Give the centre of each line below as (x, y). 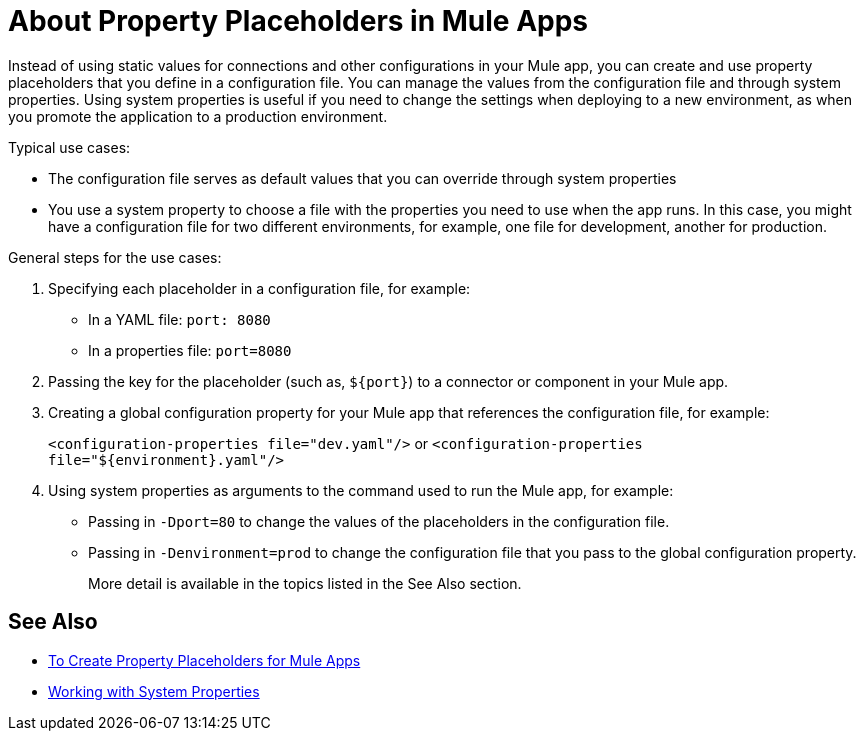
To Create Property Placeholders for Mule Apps (204, 660)
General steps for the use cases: (115, 257)
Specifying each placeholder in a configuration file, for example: (259, 288)
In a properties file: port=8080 (190, 350)
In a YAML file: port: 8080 (179, 319)
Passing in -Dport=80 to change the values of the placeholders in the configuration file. (379, 521)
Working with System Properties (154, 691)
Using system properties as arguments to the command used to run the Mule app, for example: (361, 490)
